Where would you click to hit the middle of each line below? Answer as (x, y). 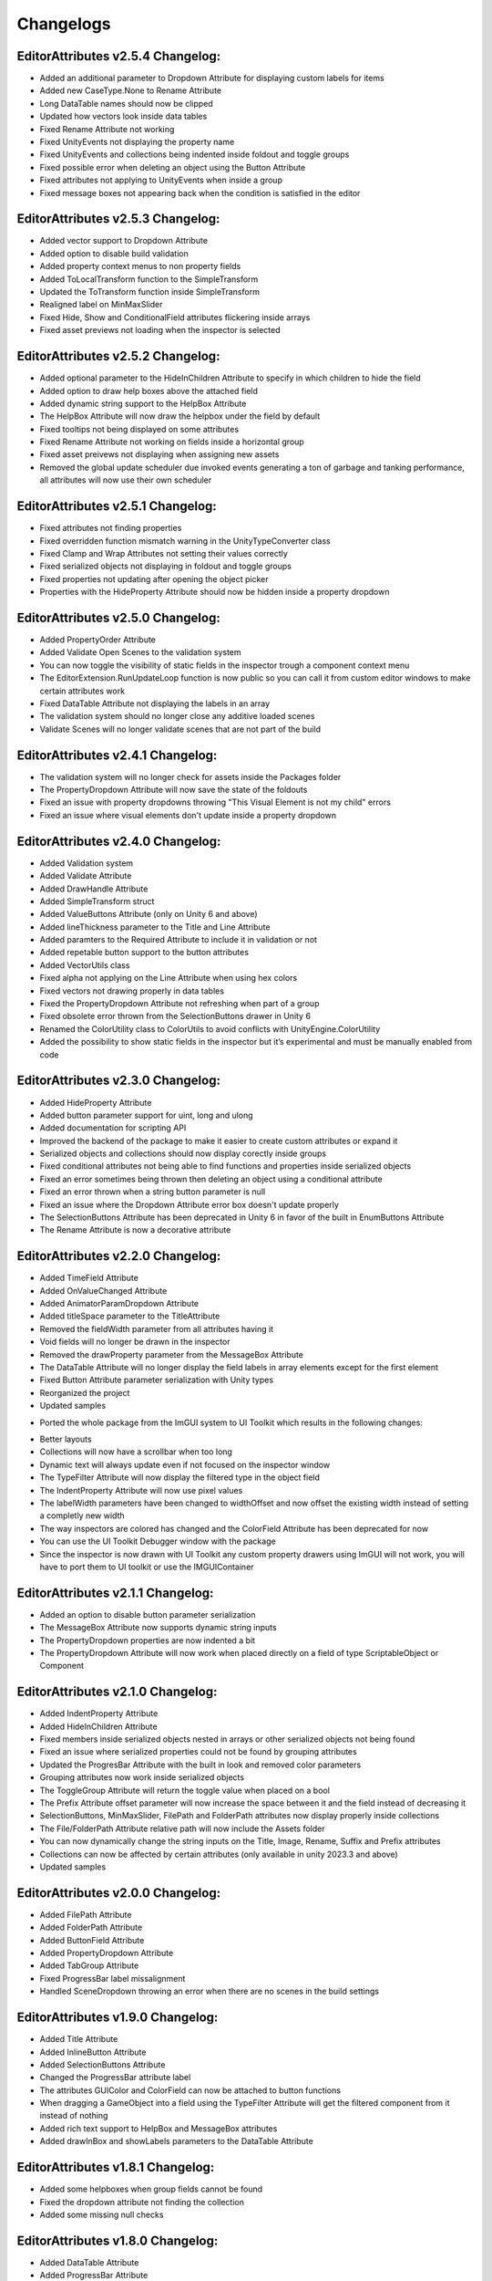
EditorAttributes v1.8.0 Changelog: (118, 2240)
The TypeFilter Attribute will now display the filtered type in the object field (180, 1477)
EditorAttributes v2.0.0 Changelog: (119, 1893)
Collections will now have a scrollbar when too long (136, 1452)
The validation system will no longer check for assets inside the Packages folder (190, 776)
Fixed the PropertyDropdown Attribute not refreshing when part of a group (179, 1004)
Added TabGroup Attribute (89, 1965)
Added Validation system (87, 863)
